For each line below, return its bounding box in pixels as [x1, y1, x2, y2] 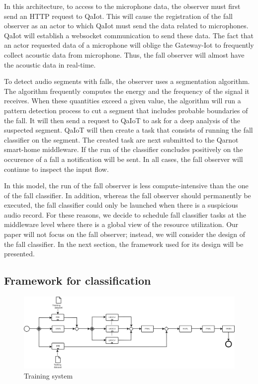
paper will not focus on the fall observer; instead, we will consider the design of [4, 229, 246, 239]
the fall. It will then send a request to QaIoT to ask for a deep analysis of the [4, 115, 240, 125]
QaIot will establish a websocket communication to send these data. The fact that [4, 30, 254, 40]
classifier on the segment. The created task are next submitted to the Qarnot [4, 134, 239, 145]
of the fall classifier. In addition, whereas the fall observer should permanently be [4, 190, 251, 200]
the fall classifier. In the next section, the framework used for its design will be [4, 238, 244, 249]
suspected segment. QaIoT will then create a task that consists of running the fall [4, 125, 253, 135]
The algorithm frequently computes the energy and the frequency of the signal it [4, 85, 250, 96]
